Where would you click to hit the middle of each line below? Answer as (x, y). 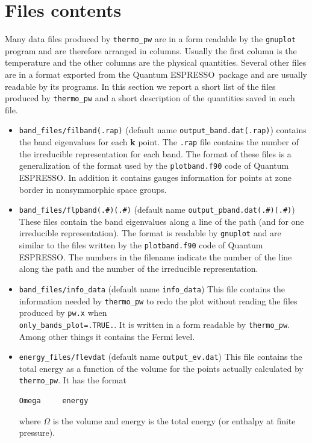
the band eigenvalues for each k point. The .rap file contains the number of (159, 142)
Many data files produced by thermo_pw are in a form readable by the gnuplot (151, 39)
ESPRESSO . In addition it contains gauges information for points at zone (155, 177)
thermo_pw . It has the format (73, 380)
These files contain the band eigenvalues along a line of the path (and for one (161, 221)
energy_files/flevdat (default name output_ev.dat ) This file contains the (161, 357)
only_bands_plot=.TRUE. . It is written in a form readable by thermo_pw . (154, 324)
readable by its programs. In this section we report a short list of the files (140, 86)
